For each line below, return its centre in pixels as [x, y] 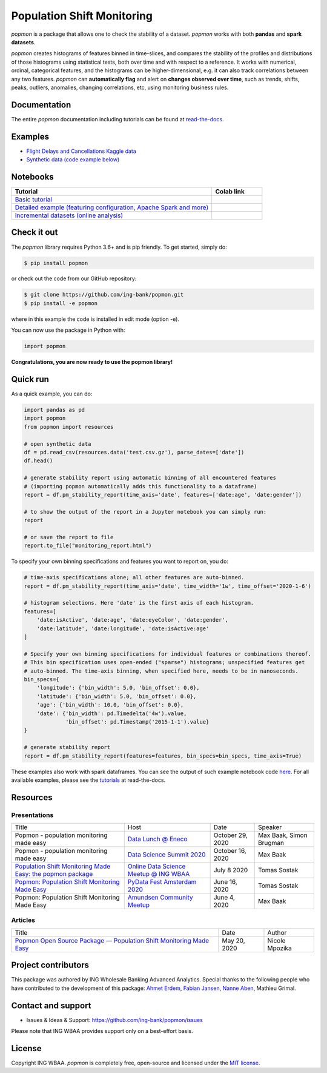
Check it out [35, 233]
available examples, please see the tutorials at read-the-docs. [88, 780]
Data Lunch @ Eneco [157, 839]
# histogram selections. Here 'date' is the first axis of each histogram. [139, 603]
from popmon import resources [69, 427]
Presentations [32, 815]
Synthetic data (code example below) [73, 160]
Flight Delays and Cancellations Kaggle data [81, 151]
